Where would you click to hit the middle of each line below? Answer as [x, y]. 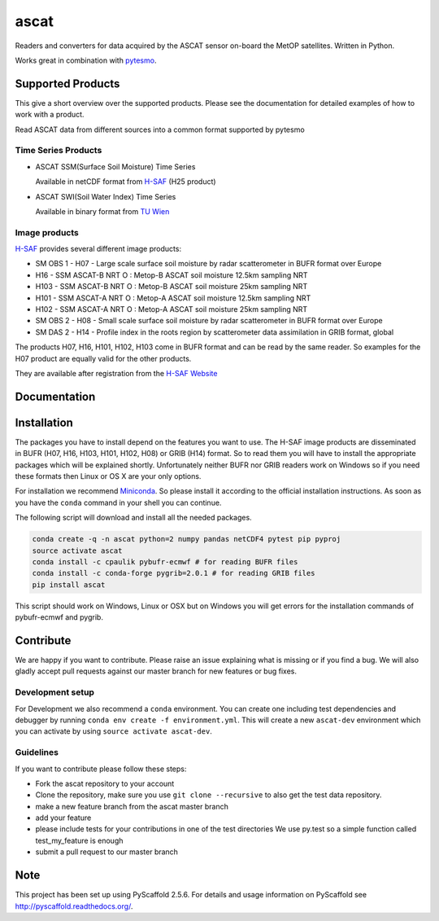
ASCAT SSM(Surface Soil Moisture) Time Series [115, 166]
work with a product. [50, 115]
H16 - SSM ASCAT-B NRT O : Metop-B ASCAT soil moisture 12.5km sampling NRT [172, 275]
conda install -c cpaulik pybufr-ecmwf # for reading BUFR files [165, 562]
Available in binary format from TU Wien [102, 211]
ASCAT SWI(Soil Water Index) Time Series [106, 196]
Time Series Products [59, 151]
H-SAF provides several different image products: [98, 249]
